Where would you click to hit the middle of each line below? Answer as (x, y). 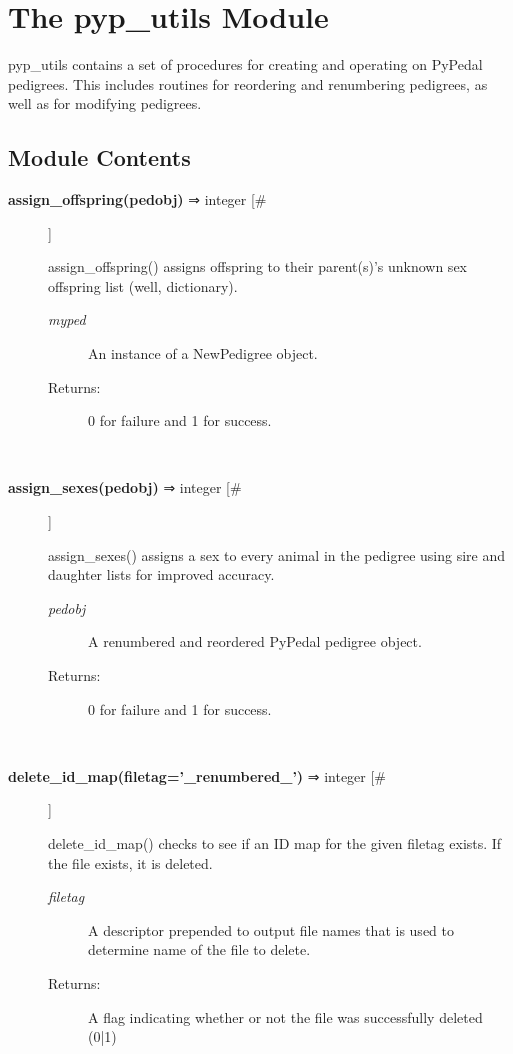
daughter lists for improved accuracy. (161, 574)
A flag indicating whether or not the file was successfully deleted (285, 1016)
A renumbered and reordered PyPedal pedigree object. (255, 641)
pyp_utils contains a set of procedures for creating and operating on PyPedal (245, 64)
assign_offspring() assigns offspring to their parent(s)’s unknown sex (257, 266)
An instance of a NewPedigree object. (203, 353)
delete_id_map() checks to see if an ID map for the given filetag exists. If (275, 842)
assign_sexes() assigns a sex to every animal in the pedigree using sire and (277, 554)
